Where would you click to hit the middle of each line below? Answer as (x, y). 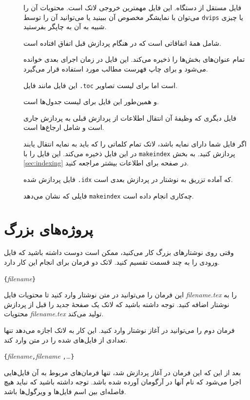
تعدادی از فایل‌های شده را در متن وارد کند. (66, 339)
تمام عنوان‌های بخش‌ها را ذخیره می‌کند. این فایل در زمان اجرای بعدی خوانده (134, 59)
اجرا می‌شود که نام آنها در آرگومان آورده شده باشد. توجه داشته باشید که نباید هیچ (123, 382)
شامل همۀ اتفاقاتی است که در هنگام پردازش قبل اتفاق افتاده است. (122, 43)
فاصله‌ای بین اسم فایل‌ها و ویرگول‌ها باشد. (65, 391)
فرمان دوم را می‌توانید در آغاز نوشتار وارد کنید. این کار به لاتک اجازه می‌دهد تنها (119, 330)
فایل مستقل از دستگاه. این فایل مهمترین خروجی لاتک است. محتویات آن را (133, 7)
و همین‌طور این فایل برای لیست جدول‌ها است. (91, 101)
